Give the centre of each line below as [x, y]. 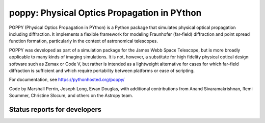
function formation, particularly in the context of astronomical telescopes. [83, 41]
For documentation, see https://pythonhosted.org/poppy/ [67, 80]
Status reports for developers [55, 110]
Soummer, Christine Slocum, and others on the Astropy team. [71, 96]
